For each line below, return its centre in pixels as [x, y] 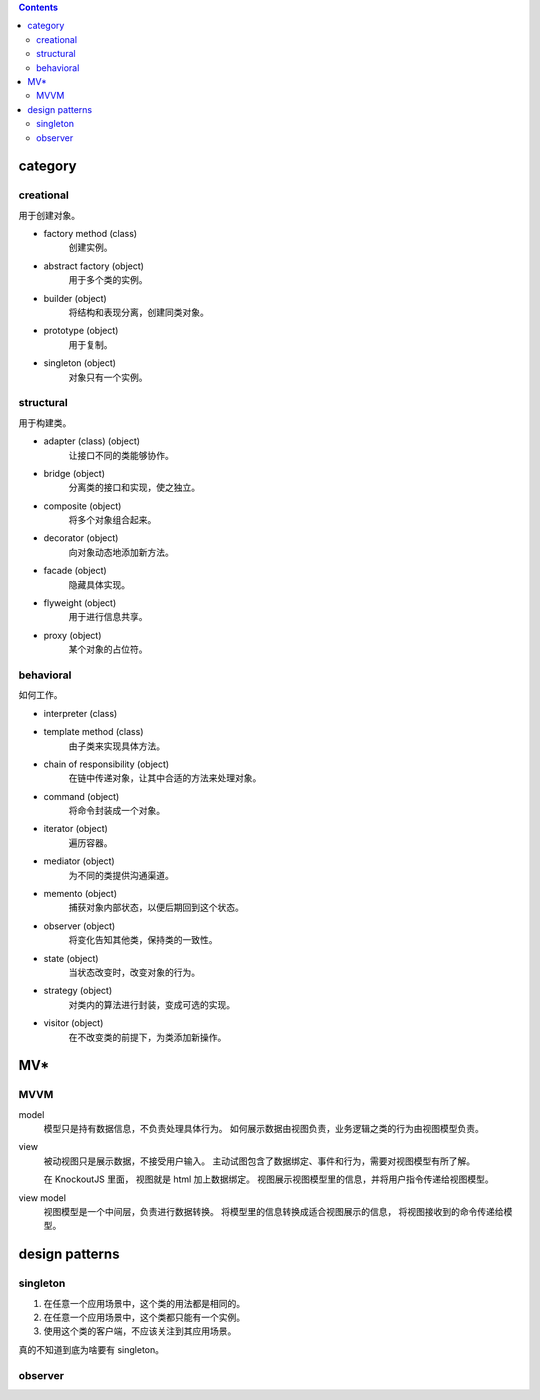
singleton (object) [80, 363]
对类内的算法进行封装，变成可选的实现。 [151, 1004]
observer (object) [79, 926]
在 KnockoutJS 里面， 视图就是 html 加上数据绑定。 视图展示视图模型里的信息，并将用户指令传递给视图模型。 [268, 1179]
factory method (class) [90, 234]
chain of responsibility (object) [106, 764]
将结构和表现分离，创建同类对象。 [138, 312]
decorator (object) [81, 538]
